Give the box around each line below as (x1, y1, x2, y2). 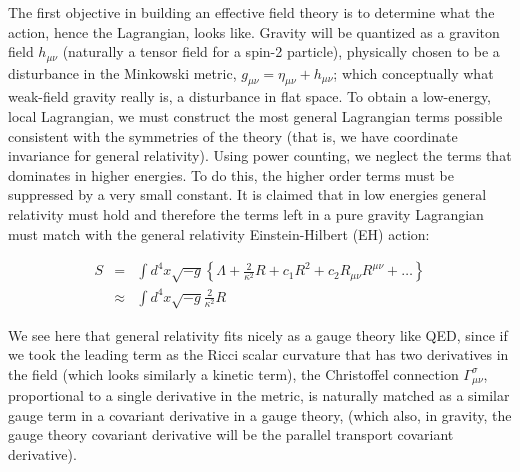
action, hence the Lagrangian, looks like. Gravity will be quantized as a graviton (8, 21, 500, 42)
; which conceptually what (333, 62, 494, 83)
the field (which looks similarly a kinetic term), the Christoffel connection (8, 363, 459, 384)
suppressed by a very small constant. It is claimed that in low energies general (8, 184, 487, 205)
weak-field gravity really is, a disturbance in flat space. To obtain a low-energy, (8, 86, 491, 107)
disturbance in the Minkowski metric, (8, 62, 237, 83)
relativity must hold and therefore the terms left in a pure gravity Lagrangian (8, 204, 484, 224)
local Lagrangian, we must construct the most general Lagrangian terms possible (8, 106, 503, 127)
